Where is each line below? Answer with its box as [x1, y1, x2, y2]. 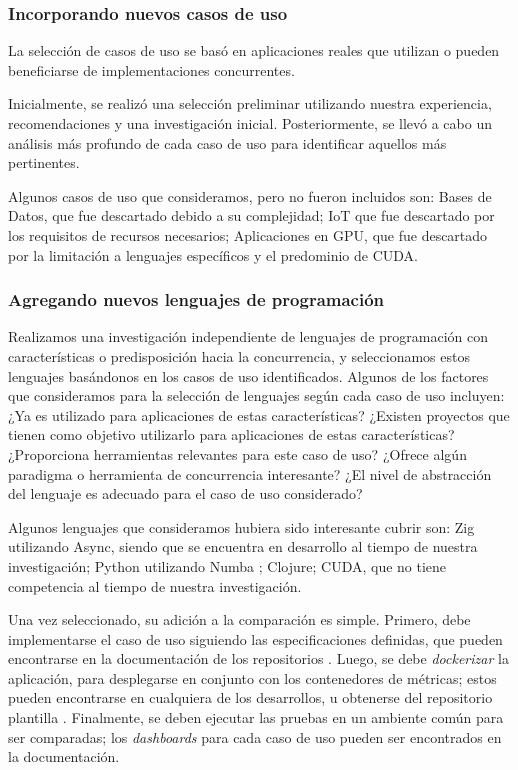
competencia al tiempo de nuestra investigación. [8, 575, 302, 596]
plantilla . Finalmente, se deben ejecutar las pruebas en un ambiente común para [8, 707, 504, 728]
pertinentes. [8, 152, 80, 173]
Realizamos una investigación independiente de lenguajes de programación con [8, 326, 489, 347]
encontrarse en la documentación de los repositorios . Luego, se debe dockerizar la [8, 648, 509, 669]
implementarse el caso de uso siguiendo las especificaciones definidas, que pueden [8, 628, 503, 649]
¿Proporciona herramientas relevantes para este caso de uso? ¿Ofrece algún [8, 443, 467, 464]
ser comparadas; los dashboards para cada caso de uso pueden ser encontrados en [8, 726, 502, 747]
